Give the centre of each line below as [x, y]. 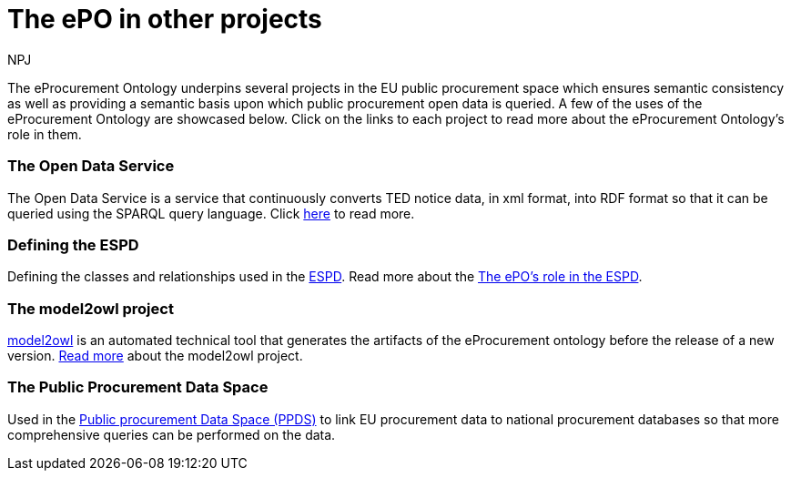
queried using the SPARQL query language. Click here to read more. [211, 213]
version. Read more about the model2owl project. [155, 356]
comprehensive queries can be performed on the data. [172, 434]
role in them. [45, 134]
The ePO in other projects [165, 19]
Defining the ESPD [73, 244]
